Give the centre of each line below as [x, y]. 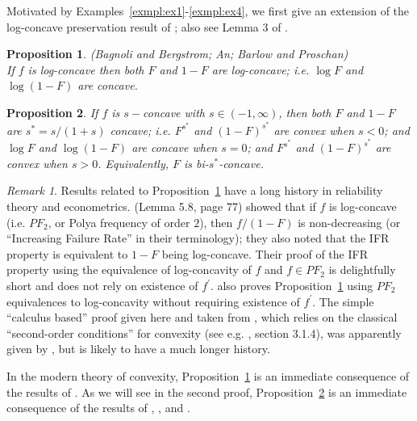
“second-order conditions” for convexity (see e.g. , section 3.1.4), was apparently [204, 333]
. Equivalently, [133, 163]
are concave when [175, 147]
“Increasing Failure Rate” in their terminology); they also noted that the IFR [198, 238]
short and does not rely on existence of [102, 285]
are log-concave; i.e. [261, 69]
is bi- [196, 163]
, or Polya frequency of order [119, 222]
